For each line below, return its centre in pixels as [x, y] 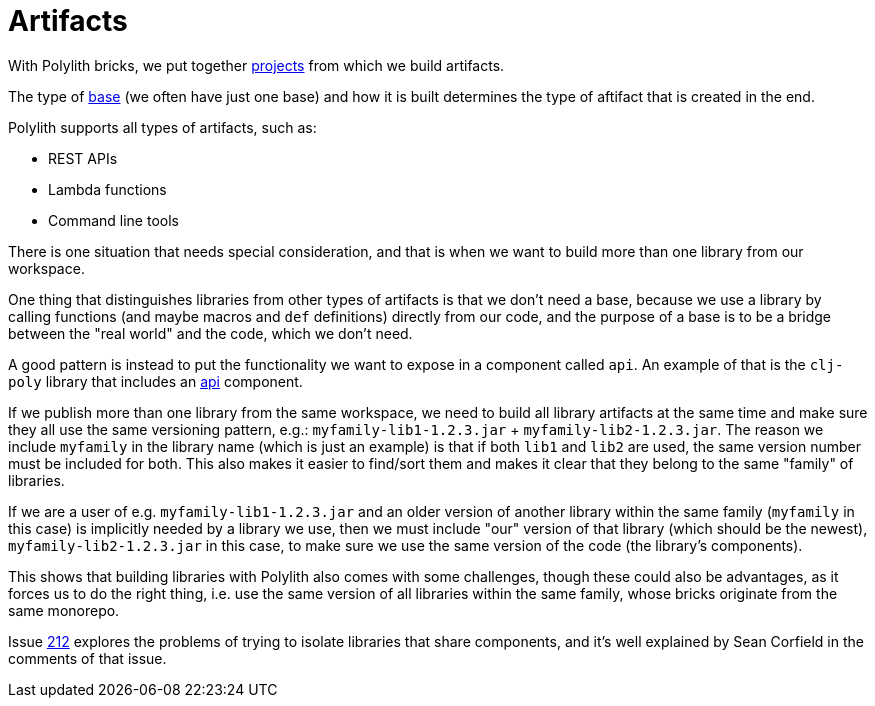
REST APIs [83, 158]
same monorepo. [64, 610]
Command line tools [113, 220]
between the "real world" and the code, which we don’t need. [210, 333]
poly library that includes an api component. [155, 381]
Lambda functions [107, 189]
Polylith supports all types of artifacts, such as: [162, 127]
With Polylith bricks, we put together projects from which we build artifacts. [256, 65]
